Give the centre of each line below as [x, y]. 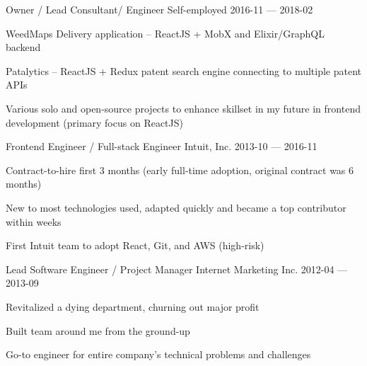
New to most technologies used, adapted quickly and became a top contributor [176, 207]
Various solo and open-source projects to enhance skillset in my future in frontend [183, 108]
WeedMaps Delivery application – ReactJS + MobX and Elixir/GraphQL [165, 33]
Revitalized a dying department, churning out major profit [133, 306]
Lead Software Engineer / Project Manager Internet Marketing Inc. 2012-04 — [177, 269]
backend [23, 47]
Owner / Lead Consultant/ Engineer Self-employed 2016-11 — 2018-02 [159, 9]
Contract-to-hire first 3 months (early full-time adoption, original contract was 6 [180, 170]
